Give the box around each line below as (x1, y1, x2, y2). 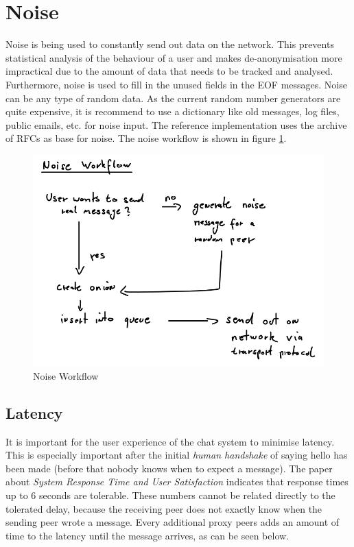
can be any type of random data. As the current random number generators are (5, 90, 341, 105)
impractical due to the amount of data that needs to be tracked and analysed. (5, 64, 333, 78)
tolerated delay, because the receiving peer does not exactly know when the (5, 501, 322, 515)
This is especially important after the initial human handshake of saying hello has (5, 448, 348, 462)
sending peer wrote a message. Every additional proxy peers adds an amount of (5, 515, 340, 529)
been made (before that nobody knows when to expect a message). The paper (5, 461, 333, 475)
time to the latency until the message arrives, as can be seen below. (5, 528, 289, 542)
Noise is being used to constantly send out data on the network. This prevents (5, 37, 334, 51)
